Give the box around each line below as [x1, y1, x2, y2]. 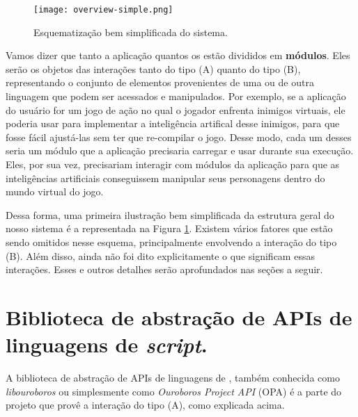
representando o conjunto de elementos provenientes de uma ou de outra [6, 75, 314, 90]
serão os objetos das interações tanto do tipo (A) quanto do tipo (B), [6, 61, 301, 76]
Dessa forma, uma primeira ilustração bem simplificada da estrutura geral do [6, 207, 334, 222]
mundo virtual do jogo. [6, 184, 104, 199]
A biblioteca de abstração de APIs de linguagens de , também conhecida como [6, 370, 340, 385]
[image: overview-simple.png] [33, 5, 173, 15]
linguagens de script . [6, 330, 208, 359]
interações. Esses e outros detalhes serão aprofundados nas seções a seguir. [6, 262, 323, 277]
